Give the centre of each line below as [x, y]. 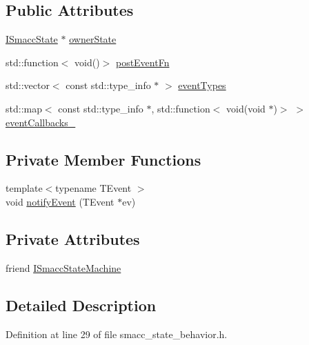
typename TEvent [93, 188]
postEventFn [142, 62]
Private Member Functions [103, 159]
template [24, 188]
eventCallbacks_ [41, 122]
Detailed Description [81, 305]
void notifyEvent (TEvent [60, 201]
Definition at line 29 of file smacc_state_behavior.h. [117, 334]
